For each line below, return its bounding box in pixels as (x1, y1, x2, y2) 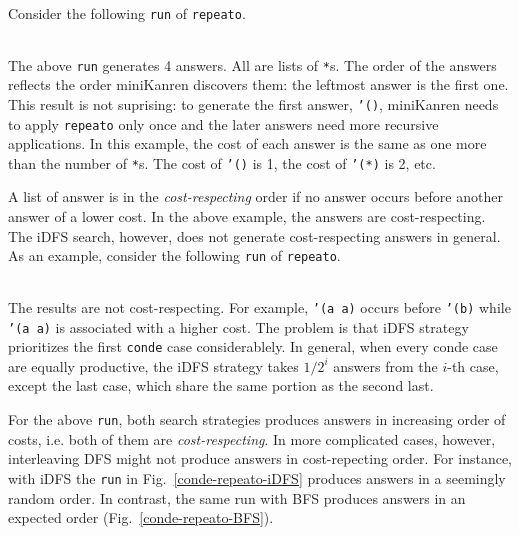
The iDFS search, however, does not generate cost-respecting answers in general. (8, 225, 501, 246)
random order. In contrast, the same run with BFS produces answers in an (8, 487, 466, 508)
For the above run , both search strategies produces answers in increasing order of (8, 409, 506, 430)
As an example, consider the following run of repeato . (8, 245, 341, 266)
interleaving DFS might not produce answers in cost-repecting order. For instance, (8, 448, 513, 469)
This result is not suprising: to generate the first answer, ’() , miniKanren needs (8, 93, 499, 114)
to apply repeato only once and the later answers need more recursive (8, 113, 439, 134)
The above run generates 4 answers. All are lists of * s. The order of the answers (8, 54, 497, 75)
